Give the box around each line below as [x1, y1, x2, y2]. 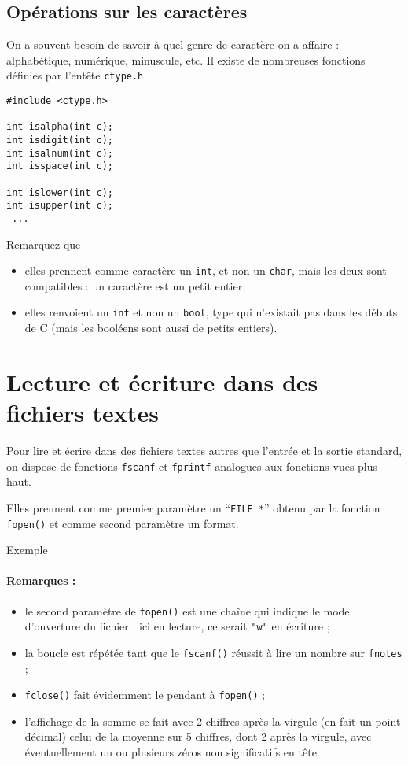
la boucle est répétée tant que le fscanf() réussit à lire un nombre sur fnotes [24, 644, 402, 660]
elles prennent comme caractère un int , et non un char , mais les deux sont [24, 262, 387, 279]
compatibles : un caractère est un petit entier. [24, 277, 246, 294]
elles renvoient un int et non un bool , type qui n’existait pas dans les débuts [24, 304, 398, 320]
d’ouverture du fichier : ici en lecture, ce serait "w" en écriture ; [24, 618, 330, 634]
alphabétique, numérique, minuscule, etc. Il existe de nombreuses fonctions [6, 51, 366, 68]
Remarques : [6, 572, 76, 589]
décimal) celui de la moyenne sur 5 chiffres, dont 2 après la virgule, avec [24, 728, 372, 745]
